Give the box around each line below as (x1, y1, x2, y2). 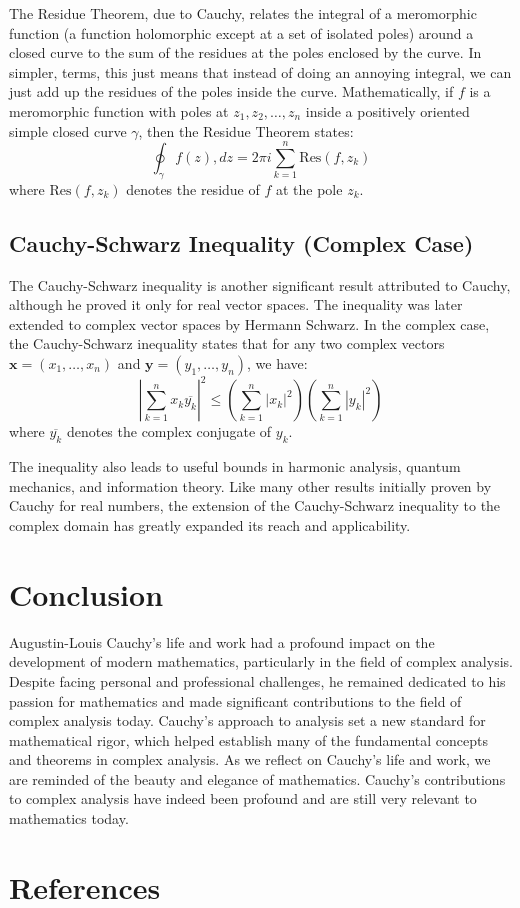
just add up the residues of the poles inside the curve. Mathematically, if (9, 81, 454, 102)
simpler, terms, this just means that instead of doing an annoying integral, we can (9, 61, 512, 82)
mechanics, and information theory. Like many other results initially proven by (9, 475, 492, 496)
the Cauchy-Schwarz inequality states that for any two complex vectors (9, 333, 445, 354)
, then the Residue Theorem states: (138, 120, 354, 141)
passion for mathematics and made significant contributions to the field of (9, 690, 462, 711)
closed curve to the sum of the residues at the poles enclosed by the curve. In (9, 42, 482, 63)
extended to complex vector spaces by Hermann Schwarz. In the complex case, (9, 313, 490, 334)
